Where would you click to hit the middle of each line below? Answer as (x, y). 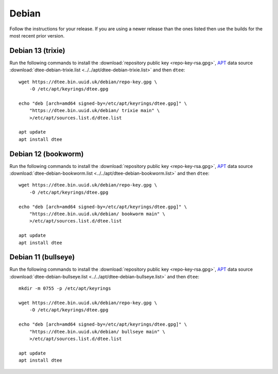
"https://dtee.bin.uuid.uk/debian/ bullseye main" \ (97, 332)
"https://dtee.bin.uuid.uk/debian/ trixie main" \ (94, 111)
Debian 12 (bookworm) (47, 154)
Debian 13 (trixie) (37, 51)
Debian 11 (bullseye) (42, 257)
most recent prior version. (37, 35)
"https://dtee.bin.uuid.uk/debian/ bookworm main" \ (97, 214)
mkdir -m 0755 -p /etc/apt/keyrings (65, 288)
